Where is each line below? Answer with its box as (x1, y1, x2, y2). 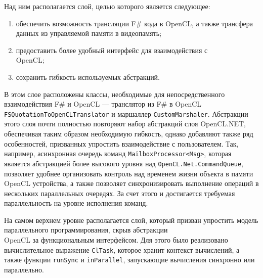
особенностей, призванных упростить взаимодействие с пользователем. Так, (4, 138, 239, 149)
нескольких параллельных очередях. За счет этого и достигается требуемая (4, 188, 235, 198)
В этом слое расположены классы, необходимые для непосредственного (4, 88, 225, 99)
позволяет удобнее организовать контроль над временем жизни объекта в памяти (4, 168, 253, 178)
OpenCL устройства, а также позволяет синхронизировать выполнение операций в (4, 178, 259, 189)
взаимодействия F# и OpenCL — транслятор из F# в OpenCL (4, 99, 202, 109)
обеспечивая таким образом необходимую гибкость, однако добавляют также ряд (4, 128, 253, 138)
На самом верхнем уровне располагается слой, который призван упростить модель (4, 214, 258, 225)
